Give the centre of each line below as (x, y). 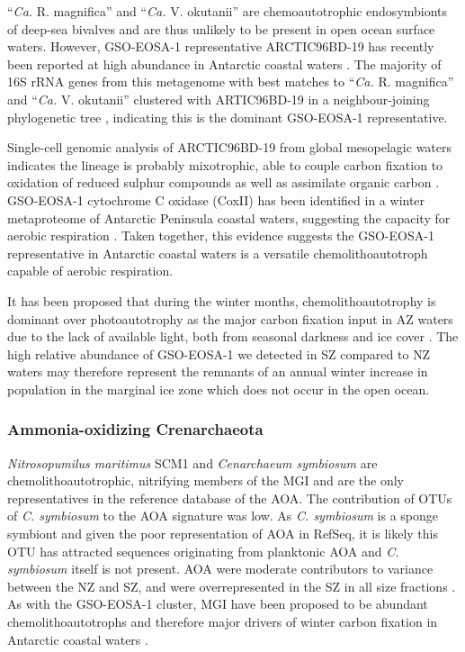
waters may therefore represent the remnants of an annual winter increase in (218, 371)
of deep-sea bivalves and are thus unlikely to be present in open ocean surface (221, 28)
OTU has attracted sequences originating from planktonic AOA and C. (203, 551)
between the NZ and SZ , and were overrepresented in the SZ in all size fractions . (232, 586)
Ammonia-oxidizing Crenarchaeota (135, 429)
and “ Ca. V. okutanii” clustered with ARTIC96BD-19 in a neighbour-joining (219, 99)
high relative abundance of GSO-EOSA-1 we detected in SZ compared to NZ (219, 353)
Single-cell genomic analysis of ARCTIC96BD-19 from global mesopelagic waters (230, 147)
